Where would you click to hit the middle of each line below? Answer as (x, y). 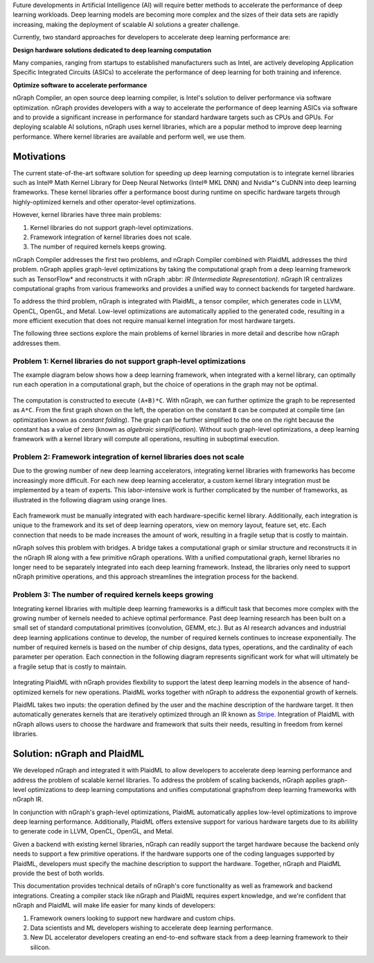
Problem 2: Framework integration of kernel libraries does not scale (128, 457)
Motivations (39, 156)
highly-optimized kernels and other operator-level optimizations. (105, 202)
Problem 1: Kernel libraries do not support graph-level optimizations (129, 361)
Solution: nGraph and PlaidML (79, 754)
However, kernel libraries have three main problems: (87, 215)
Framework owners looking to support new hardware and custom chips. (133, 918)
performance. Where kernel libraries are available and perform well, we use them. (129, 136)
